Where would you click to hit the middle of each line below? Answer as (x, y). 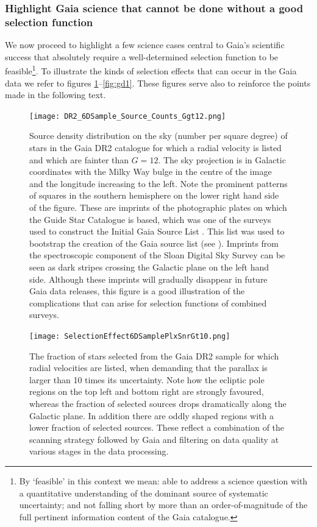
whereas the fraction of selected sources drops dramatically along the (158, 403)
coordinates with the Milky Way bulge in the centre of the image (151, 172)
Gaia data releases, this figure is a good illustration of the (137, 291)
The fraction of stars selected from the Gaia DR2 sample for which (154, 355)
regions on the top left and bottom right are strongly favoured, (147, 391)
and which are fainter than (79, 159)
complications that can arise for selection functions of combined (148, 302)
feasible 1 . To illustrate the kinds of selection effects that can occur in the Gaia (151, 70)
